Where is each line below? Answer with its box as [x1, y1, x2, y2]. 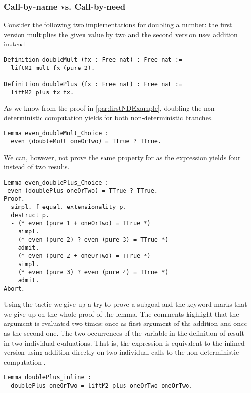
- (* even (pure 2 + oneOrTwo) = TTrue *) [11, 252, 151, 259]
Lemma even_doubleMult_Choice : [4, 130, 109, 137]
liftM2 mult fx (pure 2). [11, 64, 95, 71]
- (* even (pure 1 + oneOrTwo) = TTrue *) [11, 220, 151, 227]
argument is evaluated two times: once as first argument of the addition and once [4, 318, 247, 328]
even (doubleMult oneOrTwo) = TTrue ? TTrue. [11, 138, 162, 145]
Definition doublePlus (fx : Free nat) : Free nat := [4, 80, 183, 88]
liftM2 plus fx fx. [11, 89, 74, 96]
